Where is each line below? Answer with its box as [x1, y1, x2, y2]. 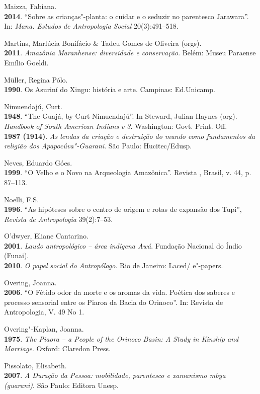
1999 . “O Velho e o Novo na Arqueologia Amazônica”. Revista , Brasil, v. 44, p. [4, 167, 251, 178]
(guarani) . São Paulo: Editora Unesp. [4, 380, 119, 390]
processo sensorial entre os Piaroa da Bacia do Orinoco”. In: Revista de [4, 296, 223, 307]
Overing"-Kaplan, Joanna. [4, 324, 84, 334]
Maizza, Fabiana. [4, 1, 57, 11]
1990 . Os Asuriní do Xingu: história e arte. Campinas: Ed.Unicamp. [4, 84, 215, 95]
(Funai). [4, 250, 29, 261]
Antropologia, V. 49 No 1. [4, 306, 84, 317]
